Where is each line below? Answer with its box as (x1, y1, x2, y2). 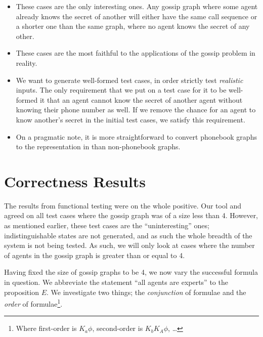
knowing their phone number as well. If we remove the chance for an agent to (16, 104, 256, 115)
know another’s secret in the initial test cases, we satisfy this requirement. (16, 114, 245, 124)
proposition (4, 286, 39, 297)
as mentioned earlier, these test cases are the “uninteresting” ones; (4, 220, 209, 231)
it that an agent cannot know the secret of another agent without (39, 94, 243, 105)
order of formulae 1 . (4, 297, 63, 309)
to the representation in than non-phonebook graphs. (16, 141, 181, 152)
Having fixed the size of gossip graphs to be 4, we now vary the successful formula (4, 267, 258, 277)
